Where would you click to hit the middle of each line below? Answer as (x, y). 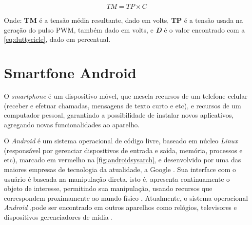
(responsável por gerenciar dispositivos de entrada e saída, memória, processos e (123, 150)
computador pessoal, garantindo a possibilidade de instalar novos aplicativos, (119, 115)
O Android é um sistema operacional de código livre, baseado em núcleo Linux (121, 141)
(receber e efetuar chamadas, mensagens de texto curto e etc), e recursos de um (123, 105)
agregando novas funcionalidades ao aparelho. (72, 124)
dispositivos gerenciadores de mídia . (58, 217)
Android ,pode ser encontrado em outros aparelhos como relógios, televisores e (120, 207)
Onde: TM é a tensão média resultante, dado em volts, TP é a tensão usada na (124, 20)
